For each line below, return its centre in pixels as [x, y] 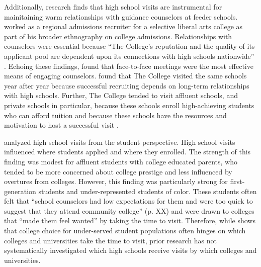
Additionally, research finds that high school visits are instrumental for [113, 7]
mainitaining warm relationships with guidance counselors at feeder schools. [121, 16]
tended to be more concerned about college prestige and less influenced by [118, 171]
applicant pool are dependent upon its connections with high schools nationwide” [129, 56]
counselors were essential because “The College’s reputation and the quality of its [129, 46]
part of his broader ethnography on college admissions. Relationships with [118, 36]
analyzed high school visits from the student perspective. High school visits [120, 142]
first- [237, 181]
